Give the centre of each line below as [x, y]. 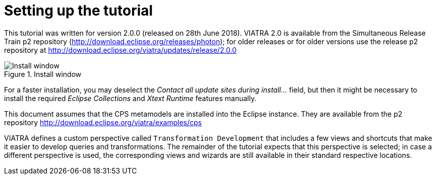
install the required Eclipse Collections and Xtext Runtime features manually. [130, 98]
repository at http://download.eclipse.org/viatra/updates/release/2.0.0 [120, 50]
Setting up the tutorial [79, 11]
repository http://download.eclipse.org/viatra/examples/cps [103, 122]
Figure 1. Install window [43, 74]
